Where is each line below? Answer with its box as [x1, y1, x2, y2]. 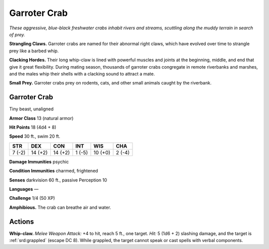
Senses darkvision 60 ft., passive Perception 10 [9, 177, 107, 183]
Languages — [9, 186, 39, 192]
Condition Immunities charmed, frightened [9, 168, 98, 174]
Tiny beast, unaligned [9, 106, 54, 112]
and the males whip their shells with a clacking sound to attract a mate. [9, 71, 155, 77]
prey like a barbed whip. [9, 48, 59, 54]
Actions [9, 217, 34, 226]
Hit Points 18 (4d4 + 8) [9, 124, 57, 130]
